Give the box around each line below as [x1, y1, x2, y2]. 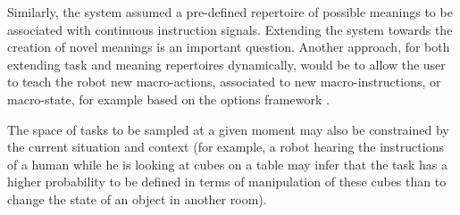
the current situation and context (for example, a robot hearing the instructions [7, 137, 444, 156]
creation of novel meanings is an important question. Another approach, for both [7, 37, 450, 56]
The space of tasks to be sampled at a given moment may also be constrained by [7, 120, 449, 138]
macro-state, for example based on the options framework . [7, 89, 330, 108]
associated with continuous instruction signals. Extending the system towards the [7, 20, 453, 38]
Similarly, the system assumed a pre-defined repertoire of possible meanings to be [7, 3, 453, 21]
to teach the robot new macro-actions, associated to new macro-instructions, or [7, 72, 441, 91]
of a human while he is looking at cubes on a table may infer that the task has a [7, 154, 448, 173]
